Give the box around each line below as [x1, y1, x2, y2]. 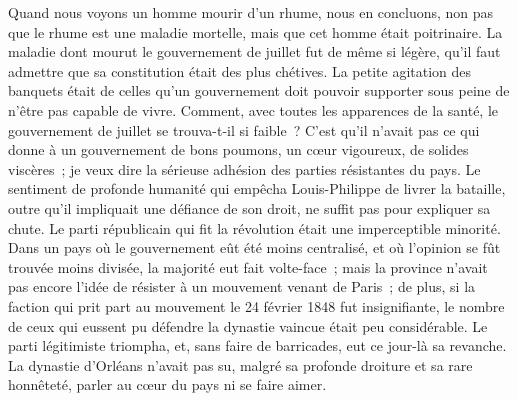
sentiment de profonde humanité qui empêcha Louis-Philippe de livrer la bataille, [8, 178, 506, 199]
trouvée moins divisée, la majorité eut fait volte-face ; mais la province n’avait [8, 256, 488, 277]
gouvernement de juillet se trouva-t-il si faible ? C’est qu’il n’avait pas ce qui [8, 119, 480, 140]
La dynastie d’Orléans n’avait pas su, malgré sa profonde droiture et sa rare [8, 354, 473, 375]
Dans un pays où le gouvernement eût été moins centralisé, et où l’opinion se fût [8, 237, 501, 258]
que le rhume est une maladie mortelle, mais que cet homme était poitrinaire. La [8, 21, 503, 42]
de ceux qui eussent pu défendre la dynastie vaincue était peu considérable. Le [8, 315, 488, 336]
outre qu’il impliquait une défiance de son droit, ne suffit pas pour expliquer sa [8, 197, 491, 218]
